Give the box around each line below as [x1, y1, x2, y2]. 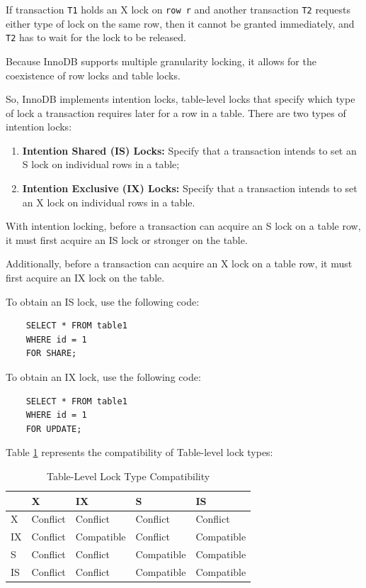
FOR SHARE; [25, 348, 77, 359]
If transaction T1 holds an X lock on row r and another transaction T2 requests [6, 2, 350, 16]
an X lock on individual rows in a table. [22, 194, 195, 209]
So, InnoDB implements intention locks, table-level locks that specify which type [6, 91, 355, 106]
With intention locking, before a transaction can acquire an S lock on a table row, [6, 218, 361, 233]
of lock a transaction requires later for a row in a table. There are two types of [6, 105, 346, 120]
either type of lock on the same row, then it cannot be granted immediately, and [6, 16, 355, 30]
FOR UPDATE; [25, 423, 82, 434]
